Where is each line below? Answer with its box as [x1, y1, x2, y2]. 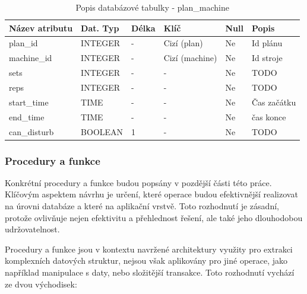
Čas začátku [251, 95, 296, 108]
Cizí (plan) [163, 37, 203, 49]
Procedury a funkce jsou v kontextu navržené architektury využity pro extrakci [5, 242, 293, 255]
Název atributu [9, 21, 73, 34]
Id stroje [251, 52, 283, 64]
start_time [9, 95, 49, 108]
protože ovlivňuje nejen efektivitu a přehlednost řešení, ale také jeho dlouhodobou [5, 211, 303, 223]
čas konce [251, 110, 286, 123]
